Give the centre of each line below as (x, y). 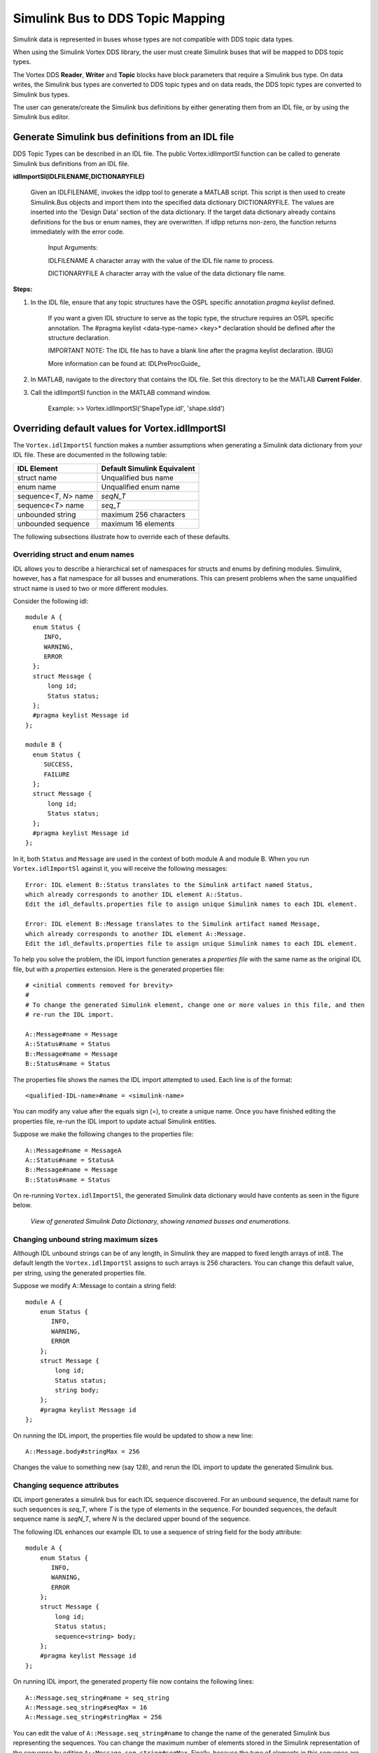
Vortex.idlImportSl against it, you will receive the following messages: (120, 869)
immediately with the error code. (77, 231)
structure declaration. (79, 338)
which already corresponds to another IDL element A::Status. (134, 894)
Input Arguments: (73, 248)
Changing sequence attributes (66, 1485)
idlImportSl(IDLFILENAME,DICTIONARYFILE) (79, 176)
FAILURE (57, 774)
